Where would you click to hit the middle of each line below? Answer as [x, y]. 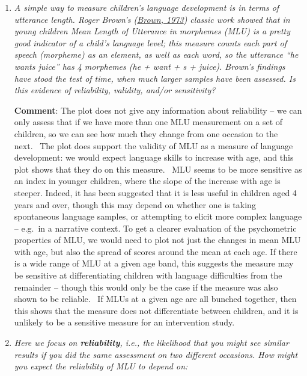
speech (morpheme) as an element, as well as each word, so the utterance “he [156, 54]
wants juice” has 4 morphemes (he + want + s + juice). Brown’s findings [150, 66]
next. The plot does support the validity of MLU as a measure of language [153, 145]
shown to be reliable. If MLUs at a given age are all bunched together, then [155, 299]
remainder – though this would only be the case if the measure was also [146, 287]
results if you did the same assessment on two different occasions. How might [156, 354]
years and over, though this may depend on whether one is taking [135, 204]
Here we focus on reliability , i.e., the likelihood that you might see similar [151, 343]
